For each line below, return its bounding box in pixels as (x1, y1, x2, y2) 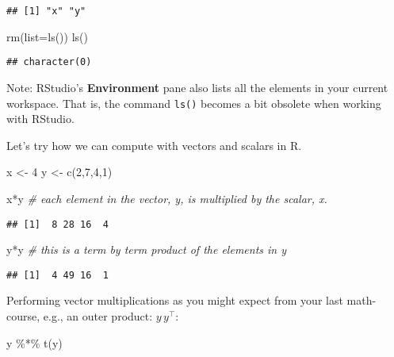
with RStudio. (6, 110, 75, 127)
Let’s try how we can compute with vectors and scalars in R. (6, 136, 302, 153)
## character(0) (6, 56, 92, 68)
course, (6, 308, 40, 324)
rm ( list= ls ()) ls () (6, 28, 88, 44)
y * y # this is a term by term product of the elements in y (6, 241, 287, 258)
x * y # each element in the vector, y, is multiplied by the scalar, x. (6, 190, 327, 206)
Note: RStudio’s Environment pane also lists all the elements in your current (6, 79, 388, 95)
